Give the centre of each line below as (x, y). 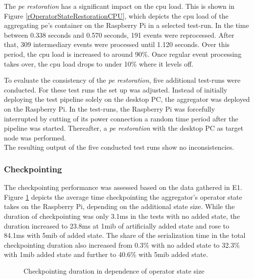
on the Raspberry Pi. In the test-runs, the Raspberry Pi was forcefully (110, 108)
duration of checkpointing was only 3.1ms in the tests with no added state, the (122, 216)
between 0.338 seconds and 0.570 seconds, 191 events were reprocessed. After (119, 35)
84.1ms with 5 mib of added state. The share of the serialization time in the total (125, 235)
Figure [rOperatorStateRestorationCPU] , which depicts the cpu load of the (116, 15)
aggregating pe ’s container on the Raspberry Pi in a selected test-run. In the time (127, 25)
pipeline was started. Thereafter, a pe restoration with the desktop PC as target (124, 128)
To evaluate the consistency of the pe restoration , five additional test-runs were (122, 80)
